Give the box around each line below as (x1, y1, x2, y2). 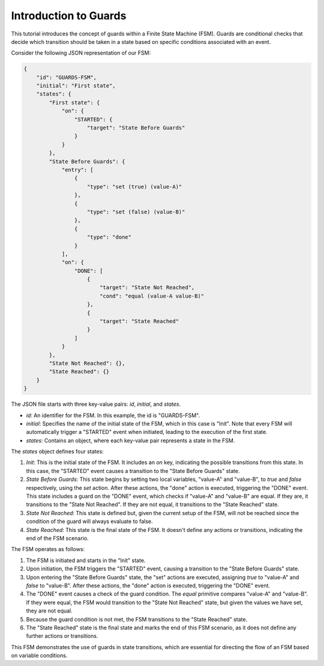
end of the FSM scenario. (26, 535, 89, 542)
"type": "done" (87, 234, 132, 240)
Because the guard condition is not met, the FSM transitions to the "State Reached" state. (26, 616, 248, 623)
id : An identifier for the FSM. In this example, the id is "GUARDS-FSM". (26, 412, 200, 419)
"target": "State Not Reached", (99, 284, 195, 291)
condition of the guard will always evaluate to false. (26, 518, 153, 525)
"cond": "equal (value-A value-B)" (99, 292, 205, 299)
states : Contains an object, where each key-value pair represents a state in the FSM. (26, 436, 235, 444)
